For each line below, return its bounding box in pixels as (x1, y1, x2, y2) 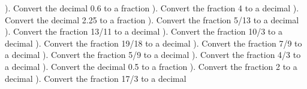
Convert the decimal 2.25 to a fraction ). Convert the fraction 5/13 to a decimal (5, 13, 299, 26)
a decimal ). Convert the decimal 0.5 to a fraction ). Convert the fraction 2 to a (5, 60, 297, 72)
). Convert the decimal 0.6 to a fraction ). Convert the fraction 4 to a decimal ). (5, 2, 299, 14)
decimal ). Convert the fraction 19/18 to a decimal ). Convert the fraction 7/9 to (5, 36, 302, 49)
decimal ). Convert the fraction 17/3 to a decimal (5, 72, 186, 84)
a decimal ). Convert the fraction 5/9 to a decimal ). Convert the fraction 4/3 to (5, 48, 301, 61)
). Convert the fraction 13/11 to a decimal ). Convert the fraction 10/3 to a (5, 25, 282, 38)
